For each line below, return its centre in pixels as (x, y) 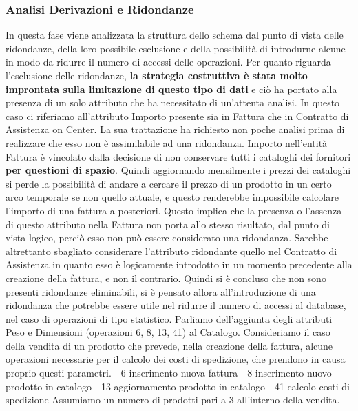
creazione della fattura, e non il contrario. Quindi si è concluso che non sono (166, 278)
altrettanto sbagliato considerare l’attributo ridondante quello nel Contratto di (171, 251)
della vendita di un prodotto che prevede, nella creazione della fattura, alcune (169, 345)
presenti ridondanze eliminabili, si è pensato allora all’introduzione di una (161, 291)
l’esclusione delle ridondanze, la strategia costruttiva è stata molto (157, 75)
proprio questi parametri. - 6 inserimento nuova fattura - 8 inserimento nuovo (169, 373)
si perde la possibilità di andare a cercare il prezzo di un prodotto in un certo (169, 183)
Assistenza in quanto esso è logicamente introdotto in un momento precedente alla (179, 264)
